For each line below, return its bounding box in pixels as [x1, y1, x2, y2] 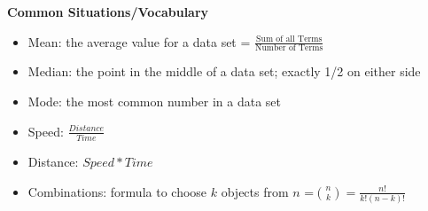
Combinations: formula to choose [27, 182, 207, 200]
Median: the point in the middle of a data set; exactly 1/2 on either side [27, 62, 421, 81]
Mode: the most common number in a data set [27, 92, 282, 111]
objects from [221, 182, 289, 200]
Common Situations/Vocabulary [7, 3, 209, 20]
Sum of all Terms [256, 35, 323, 44]
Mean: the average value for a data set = [27, 32, 251, 51]
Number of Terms [255, 43, 323, 53]
